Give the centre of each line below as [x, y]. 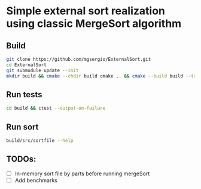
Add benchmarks [36, 180]
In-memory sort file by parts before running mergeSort [82, 173]
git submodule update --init [42, 70]
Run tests [24, 94]
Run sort [22, 127]
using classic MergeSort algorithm [94, 24]
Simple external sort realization [86, 11]
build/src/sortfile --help [40, 141]
